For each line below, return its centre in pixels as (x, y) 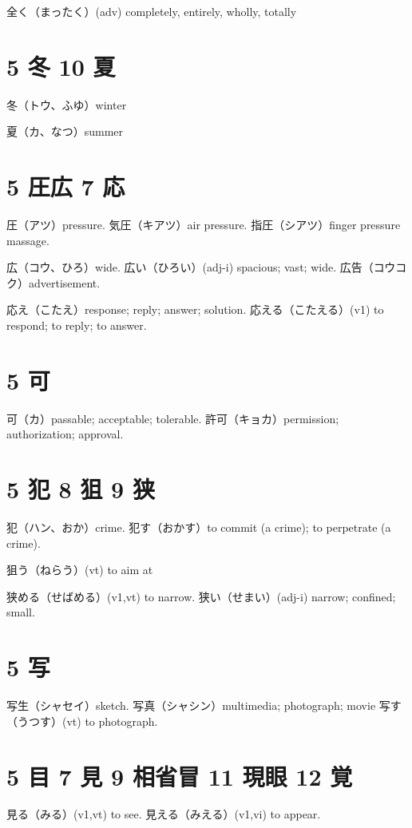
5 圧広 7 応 (66, 186)
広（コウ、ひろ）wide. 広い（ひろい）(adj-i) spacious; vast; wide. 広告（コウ (201, 267)
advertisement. (64, 282)
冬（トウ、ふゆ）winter (67, 104)
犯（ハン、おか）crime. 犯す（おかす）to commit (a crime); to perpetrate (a (199, 527)
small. (21, 612)
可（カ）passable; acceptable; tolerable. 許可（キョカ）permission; (173, 418)
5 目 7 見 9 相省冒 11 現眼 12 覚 (180, 776)
